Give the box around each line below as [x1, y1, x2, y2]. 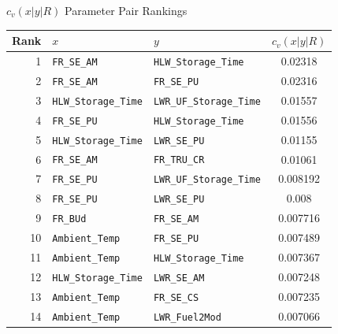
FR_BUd [52, 213, 87, 225]
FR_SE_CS [153, 291, 199, 303]
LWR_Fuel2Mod [153, 311, 221, 323]
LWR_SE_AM [153, 272, 205, 284]
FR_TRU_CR [153, 154, 205, 166]
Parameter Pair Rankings [65, 2, 188, 18]
